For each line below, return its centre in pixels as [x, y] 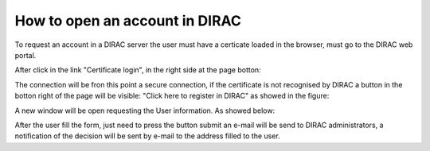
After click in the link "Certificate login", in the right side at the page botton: [138, 70]
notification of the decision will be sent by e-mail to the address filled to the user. [147, 136]
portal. [25, 55]
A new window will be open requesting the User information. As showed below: [145, 110]
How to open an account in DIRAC [128, 21]
